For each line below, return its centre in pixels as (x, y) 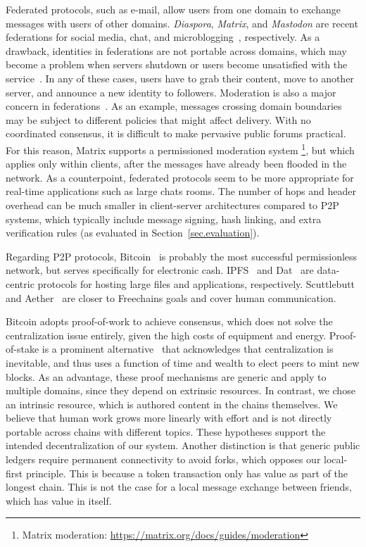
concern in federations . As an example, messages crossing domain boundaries (174, 106)
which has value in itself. (59, 500)
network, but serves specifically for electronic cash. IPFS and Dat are (160, 270)
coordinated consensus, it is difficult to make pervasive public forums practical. (176, 133)
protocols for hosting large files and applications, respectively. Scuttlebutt (196, 283)
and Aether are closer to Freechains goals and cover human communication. (171, 297)
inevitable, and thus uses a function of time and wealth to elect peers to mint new (183, 362)
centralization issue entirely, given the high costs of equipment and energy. (166, 335)
